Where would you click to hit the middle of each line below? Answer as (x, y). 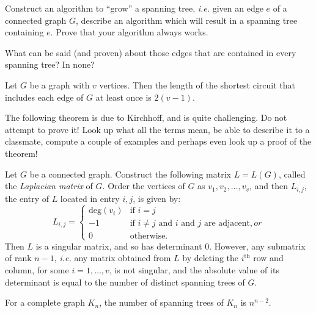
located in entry (90, 198)
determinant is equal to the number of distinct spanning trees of (125, 282)
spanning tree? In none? (50, 64)
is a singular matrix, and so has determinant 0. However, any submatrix (171, 246)
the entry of (27, 198)
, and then (268, 186)
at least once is (123, 97)
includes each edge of (44, 97)
